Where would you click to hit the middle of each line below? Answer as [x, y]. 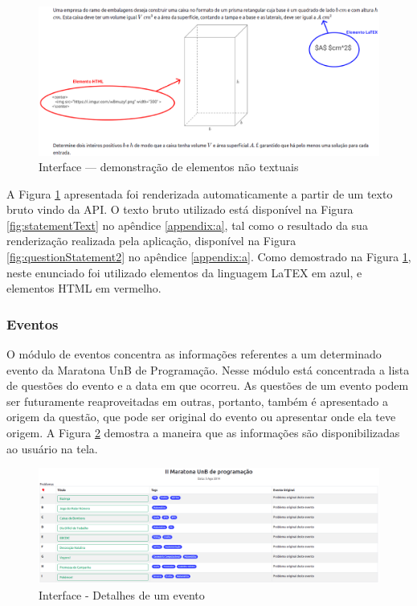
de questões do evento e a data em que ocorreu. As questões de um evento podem [208, 385]
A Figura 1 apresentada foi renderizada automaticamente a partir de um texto [200, 193]
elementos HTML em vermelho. [84, 288]
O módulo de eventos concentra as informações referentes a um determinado [194, 354]
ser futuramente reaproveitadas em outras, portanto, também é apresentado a [198, 401]
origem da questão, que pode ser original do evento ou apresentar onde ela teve [201, 417]
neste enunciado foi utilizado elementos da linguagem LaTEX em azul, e [184, 272]
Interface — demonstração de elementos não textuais [169, 167]
